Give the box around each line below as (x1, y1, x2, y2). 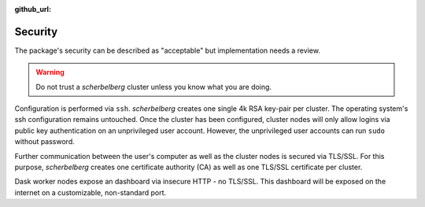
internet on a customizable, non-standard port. (14, 187, 167, 197)
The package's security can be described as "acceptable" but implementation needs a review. (14, 46, 320, 55)
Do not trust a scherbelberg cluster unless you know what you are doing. (35, 82, 272, 91)
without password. (14, 137, 75, 146)
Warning (35, 68, 65, 77)
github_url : (14, 5, 51, 13)
